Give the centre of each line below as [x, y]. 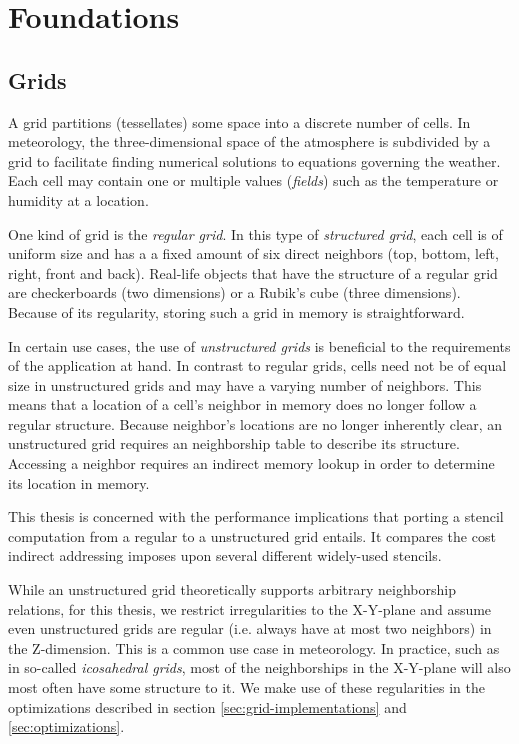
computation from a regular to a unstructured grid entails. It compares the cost [252, 535]
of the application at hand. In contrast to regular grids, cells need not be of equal [257, 365]
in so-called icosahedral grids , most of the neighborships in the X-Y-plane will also [259, 667]
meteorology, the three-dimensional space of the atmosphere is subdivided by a [249, 141]
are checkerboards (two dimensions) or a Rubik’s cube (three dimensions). [234, 292]
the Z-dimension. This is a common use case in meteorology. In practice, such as [254, 647]
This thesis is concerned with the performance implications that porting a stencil [256, 516]
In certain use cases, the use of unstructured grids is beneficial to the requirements [259, 345]
